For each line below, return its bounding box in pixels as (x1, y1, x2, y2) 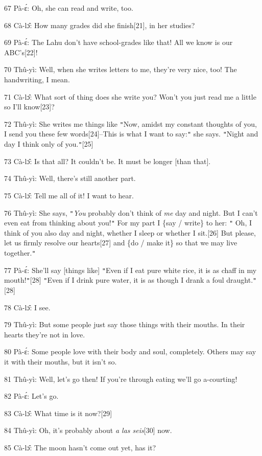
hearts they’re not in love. (4, 329, 85, 339)
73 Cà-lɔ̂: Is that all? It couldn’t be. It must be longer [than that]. (4, 155, 211, 166)
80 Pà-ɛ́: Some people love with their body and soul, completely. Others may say (4, 346, 256, 357)
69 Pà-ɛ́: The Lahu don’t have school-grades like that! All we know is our (4, 37, 233, 48)
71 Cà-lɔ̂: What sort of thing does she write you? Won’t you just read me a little (4, 91, 256, 102)
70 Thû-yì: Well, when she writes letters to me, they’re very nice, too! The (4, 64, 237, 75)
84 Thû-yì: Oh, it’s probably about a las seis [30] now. (4, 425, 172, 436)
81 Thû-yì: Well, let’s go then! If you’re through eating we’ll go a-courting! (4, 373, 237, 384)
